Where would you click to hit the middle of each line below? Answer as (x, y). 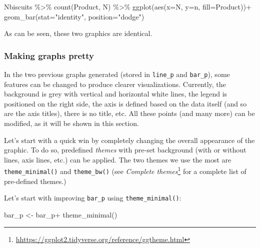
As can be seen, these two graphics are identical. (78, 33)
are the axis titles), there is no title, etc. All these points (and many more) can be (129, 113)
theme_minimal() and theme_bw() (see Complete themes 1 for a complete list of (125, 170)
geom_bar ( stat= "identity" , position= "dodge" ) (74, 16)
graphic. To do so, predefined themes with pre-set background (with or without (125, 150)
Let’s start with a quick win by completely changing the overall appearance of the (129, 140)
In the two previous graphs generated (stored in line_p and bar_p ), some (117, 74)
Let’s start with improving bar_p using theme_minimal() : (93, 198)
